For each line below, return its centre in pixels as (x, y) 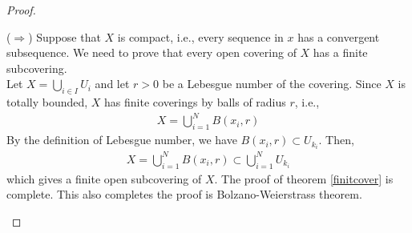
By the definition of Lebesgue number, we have (122, 140)
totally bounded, (47, 102)
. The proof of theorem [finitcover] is (304, 178)
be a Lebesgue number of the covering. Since (272, 84)
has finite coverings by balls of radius (195, 102)
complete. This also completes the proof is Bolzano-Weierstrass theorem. (184, 194)
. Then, (336, 140)
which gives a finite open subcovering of (104, 178)
